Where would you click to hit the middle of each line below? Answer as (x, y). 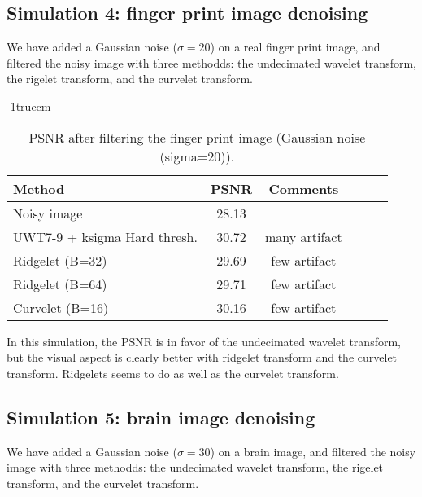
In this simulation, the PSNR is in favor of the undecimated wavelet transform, (204, 341)
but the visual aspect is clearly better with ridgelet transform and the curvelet (202, 357)
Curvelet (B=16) (61, 307)
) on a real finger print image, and (295, 47)
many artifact (303, 236)
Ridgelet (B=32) (60, 260)
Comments (304, 188)
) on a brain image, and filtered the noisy (313, 451)
